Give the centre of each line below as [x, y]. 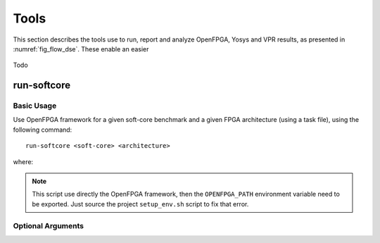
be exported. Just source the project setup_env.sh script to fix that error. [140, 204]
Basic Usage [35, 106]
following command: [43, 130]
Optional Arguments [49, 225]
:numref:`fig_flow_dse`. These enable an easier [81, 49]
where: [23, 161]
